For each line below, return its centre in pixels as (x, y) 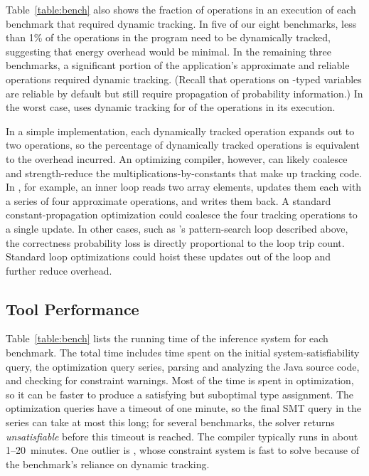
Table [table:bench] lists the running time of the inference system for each (167, 338)
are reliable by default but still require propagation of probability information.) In (184, 93)
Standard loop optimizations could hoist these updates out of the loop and (168, 256)
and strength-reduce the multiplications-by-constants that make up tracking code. (184, 173)
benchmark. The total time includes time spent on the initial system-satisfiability (183, 353)
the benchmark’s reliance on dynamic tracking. (108, 464)
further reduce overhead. (59, 270)
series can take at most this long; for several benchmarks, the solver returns (170, 422)
